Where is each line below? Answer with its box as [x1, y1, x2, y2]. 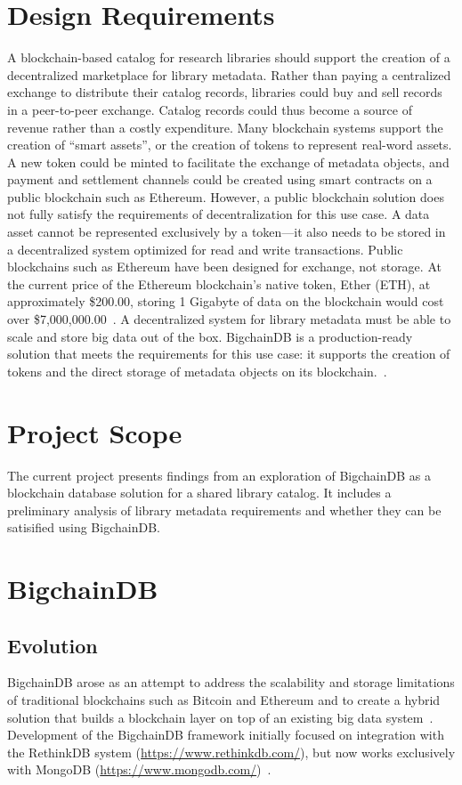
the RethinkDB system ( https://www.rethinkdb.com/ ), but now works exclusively [7, 742, 456, 761]
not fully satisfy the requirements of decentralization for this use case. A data [7, 205, 430, 223]
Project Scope [7, 414, 182, 450]
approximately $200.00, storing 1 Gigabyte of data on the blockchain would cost [7, 292, 444, 311]
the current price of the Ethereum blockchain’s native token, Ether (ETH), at [7, 274, 431, 293]
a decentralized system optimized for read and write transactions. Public [7, 239, 403, 258]
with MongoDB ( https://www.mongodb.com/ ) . [7, 760, 272, 779]
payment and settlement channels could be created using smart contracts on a [7, 170, 433, 189]
